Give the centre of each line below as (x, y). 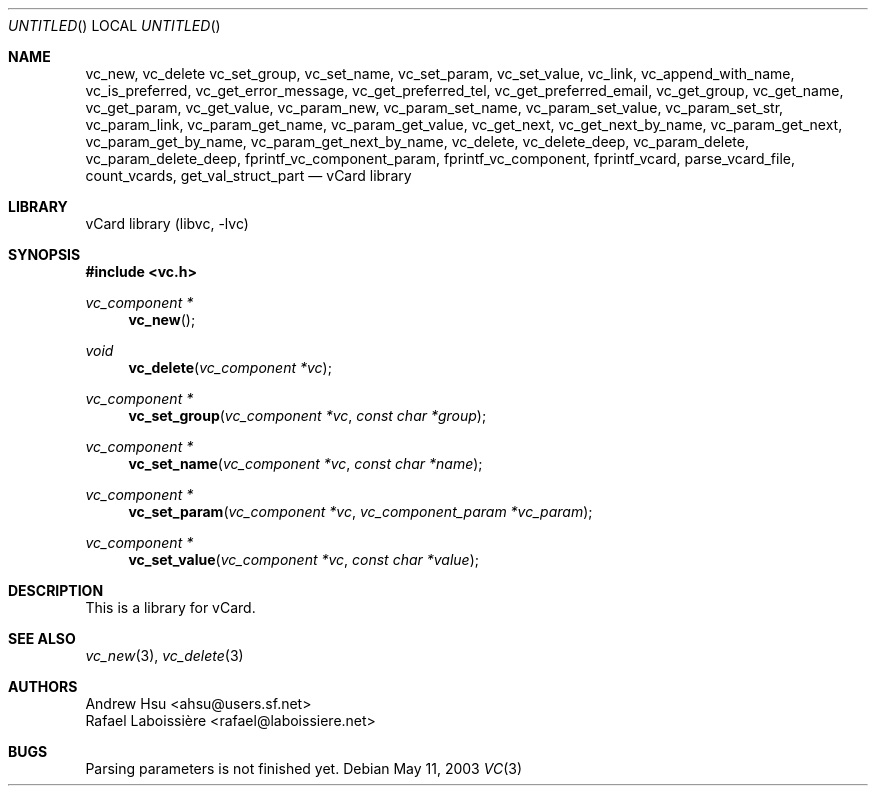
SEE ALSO (42, 638)
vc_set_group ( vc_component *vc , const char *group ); (307, 415)
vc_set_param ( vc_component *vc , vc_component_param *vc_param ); (360, 511)
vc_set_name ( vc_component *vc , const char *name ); (305, 463)
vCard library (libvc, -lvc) (167, 223)
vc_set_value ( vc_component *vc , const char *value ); (304, 559)
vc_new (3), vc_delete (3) (164, 655)
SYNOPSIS (44, 254)
